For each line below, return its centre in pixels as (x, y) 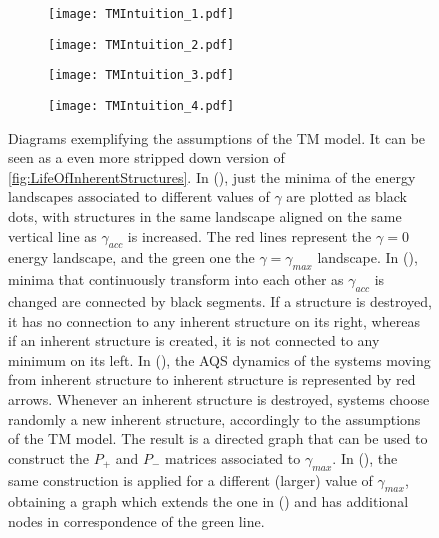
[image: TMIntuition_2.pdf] (141, 44)
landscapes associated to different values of (139, 196)
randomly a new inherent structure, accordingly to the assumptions (214, 418)
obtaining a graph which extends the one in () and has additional (208, 501)
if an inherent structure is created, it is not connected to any (194, 340)
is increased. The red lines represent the (249, 235)
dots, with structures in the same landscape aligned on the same (205, 216)
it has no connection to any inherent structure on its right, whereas (214, 320)
